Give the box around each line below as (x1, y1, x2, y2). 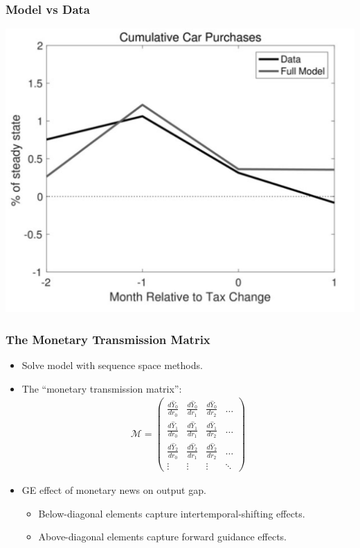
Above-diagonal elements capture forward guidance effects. (38, 529, 287, 544)
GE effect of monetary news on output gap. (21, 483, 206, 497)
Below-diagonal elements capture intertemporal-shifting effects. (38, 506, 305, 520)
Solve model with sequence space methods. (21, 358, 203, 373)
